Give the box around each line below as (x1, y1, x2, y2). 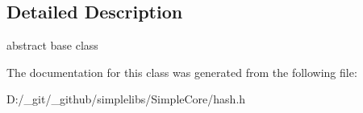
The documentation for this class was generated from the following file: (6, 63, 357, 80)
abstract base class (6, 37, 98, 54)
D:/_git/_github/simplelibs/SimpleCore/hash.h (6, 91, 246, 107)
